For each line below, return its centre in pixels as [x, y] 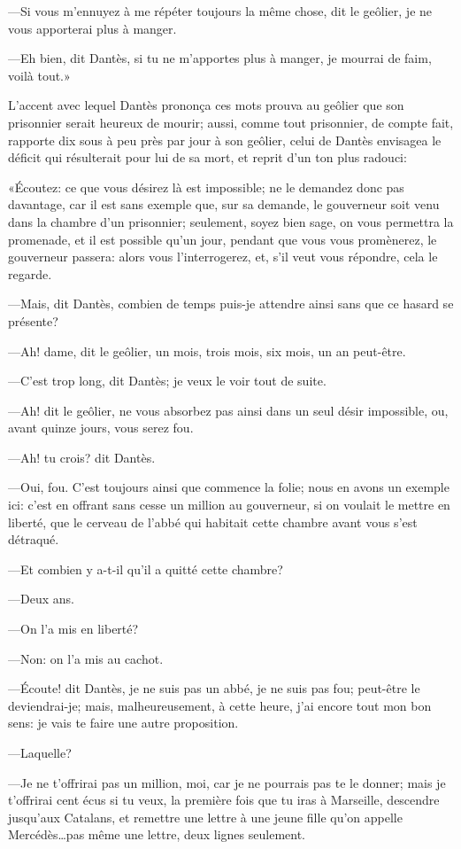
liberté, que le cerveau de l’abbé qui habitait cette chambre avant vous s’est [213, 522]
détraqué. [34, 539]
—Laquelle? [40, 752]
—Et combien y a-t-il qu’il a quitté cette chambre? [146, 569]
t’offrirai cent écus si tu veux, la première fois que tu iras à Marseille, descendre [224, 800]
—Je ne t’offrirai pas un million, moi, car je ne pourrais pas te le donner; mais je [227, 782]
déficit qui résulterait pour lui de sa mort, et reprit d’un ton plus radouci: [207, 157]
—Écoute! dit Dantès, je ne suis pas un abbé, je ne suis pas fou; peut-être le [214, 688]
